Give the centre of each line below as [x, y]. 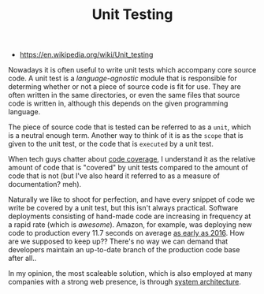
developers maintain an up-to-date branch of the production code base [124, 250]
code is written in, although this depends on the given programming [118, 103]
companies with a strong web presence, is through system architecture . [125, 282]
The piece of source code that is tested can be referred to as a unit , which [130, 127]
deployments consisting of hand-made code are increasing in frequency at [130, 216]
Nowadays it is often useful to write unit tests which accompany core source [132, 70]
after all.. [22, 259]
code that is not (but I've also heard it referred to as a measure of [114, 176]
